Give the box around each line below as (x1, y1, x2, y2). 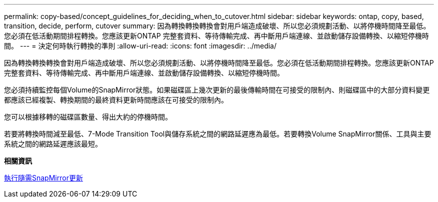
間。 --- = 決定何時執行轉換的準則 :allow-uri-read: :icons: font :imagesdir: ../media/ (4, 41, 277, 50)
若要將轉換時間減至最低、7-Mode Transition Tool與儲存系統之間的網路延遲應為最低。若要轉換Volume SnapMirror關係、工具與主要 (4, 129, 431, 138)
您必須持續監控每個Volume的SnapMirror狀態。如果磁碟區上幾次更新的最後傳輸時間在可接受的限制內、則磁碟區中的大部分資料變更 (4, 85, 430, 94)
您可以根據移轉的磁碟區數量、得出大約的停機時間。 (4, 112, 172, 121)
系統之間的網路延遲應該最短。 (4, 139, 102, 148)
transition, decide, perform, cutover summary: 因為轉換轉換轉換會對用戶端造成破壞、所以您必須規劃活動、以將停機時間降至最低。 (4, 21, 430, 30)
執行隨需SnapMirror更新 (4, 173, 83, 182)
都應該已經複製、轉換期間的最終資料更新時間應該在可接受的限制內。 (4, 95, 228, 104)
